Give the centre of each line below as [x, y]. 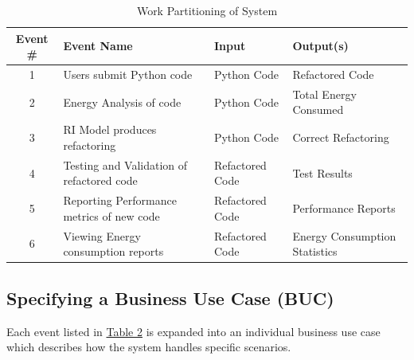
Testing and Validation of [125, 164]
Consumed [318, 110]
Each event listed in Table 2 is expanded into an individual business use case [193, 331]
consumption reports [113, 251]
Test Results [322, 172]
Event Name [98, 46]
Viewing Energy [102, 235]
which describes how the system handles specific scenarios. [149, 347]
